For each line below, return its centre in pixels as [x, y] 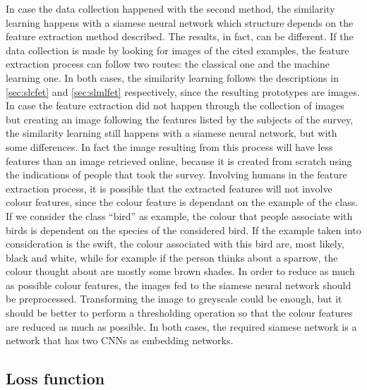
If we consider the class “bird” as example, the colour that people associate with [179, 215]
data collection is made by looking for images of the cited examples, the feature [178, 50]
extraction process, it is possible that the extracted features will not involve [169, 188]
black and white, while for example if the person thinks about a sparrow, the [172, 257]
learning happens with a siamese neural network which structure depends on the [180, 22]
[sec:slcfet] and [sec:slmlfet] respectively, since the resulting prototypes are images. [183, 91]
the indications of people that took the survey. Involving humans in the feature [176, 175]
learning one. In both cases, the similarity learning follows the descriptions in [172, 77]
